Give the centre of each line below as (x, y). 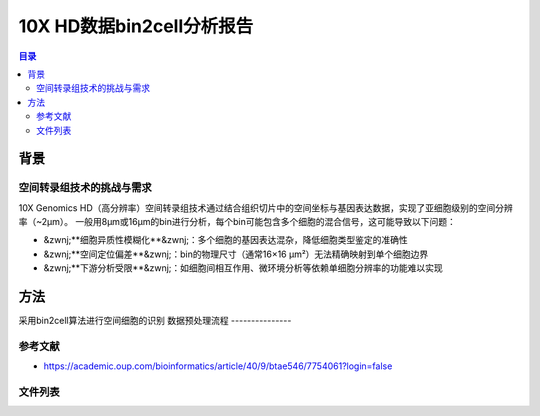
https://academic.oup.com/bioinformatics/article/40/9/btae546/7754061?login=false (218, 366)
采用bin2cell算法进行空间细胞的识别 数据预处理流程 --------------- (155, 321)
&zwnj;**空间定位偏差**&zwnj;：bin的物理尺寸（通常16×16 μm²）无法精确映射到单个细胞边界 (236, 254)
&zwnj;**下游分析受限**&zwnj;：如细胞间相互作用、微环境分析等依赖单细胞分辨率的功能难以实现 (243, 268)
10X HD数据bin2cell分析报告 (136, 26)
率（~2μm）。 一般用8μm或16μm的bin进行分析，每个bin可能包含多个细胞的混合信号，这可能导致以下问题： (237, 222)
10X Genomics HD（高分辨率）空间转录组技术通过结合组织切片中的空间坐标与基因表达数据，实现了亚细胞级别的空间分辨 (266, 207)
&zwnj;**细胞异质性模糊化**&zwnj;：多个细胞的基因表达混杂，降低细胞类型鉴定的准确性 (226, 240)
